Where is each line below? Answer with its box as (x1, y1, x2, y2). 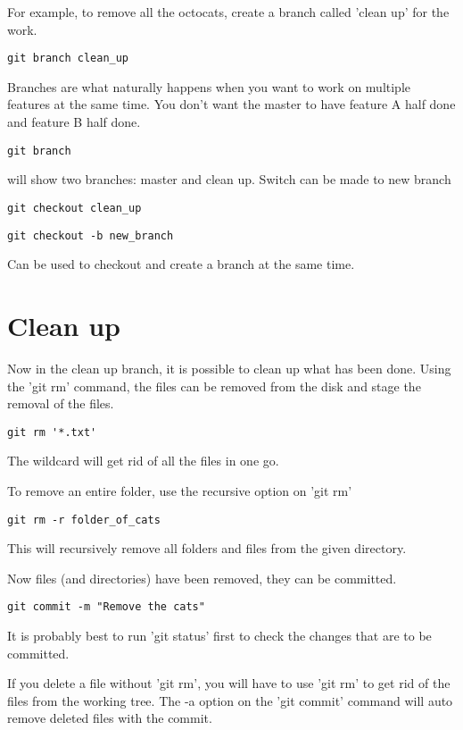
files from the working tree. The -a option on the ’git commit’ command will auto (7, 691, 453, 709)
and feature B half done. (7, 113, 141, 131)
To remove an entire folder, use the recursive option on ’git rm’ (7, 481, 352, 499)
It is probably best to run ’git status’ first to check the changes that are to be (7, 626, 432, 645)
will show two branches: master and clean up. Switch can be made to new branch (7, 170, 451, 189)
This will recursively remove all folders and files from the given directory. (7, 539, 407, 558)
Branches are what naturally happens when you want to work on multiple (7, 77, 411, 96)
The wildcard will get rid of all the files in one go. (7, 451, 279, 470)
